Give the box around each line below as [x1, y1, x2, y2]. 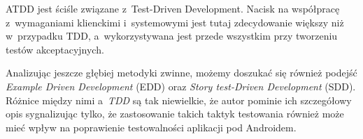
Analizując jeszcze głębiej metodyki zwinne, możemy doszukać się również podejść [6, 65, 357, 80]
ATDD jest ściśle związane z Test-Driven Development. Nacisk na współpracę [6, 1, 340, 15]
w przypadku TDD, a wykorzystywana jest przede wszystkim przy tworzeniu [6, 28, 338, 43]
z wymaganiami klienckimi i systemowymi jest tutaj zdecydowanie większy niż [6, 15, 344, 29]
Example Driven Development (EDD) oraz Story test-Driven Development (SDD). [6, 79, 356, 93]
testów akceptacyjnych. [6, 42, 104, 56]
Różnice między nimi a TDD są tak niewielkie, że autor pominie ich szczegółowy [6, 92, 352, 107]
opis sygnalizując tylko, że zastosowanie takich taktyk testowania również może [6, 106, 344, 121]
